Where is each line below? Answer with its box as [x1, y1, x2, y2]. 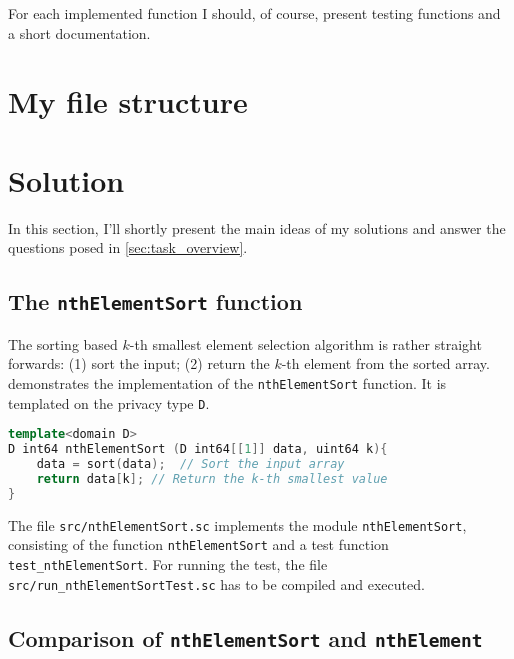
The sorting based [8, 333, 118, 354]
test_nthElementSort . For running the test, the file [8, 553, 328, 574]
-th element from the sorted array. [281, 353, 490, 374]
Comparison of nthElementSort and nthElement [8, 622, 483, 653]
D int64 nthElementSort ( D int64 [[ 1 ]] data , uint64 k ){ [8, 442, 388, 457]
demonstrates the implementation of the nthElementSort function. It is [8, 372, 447, 393]
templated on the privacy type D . [8, 392, 210, 413]
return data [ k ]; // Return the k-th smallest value [36, 471, 388, 486]
